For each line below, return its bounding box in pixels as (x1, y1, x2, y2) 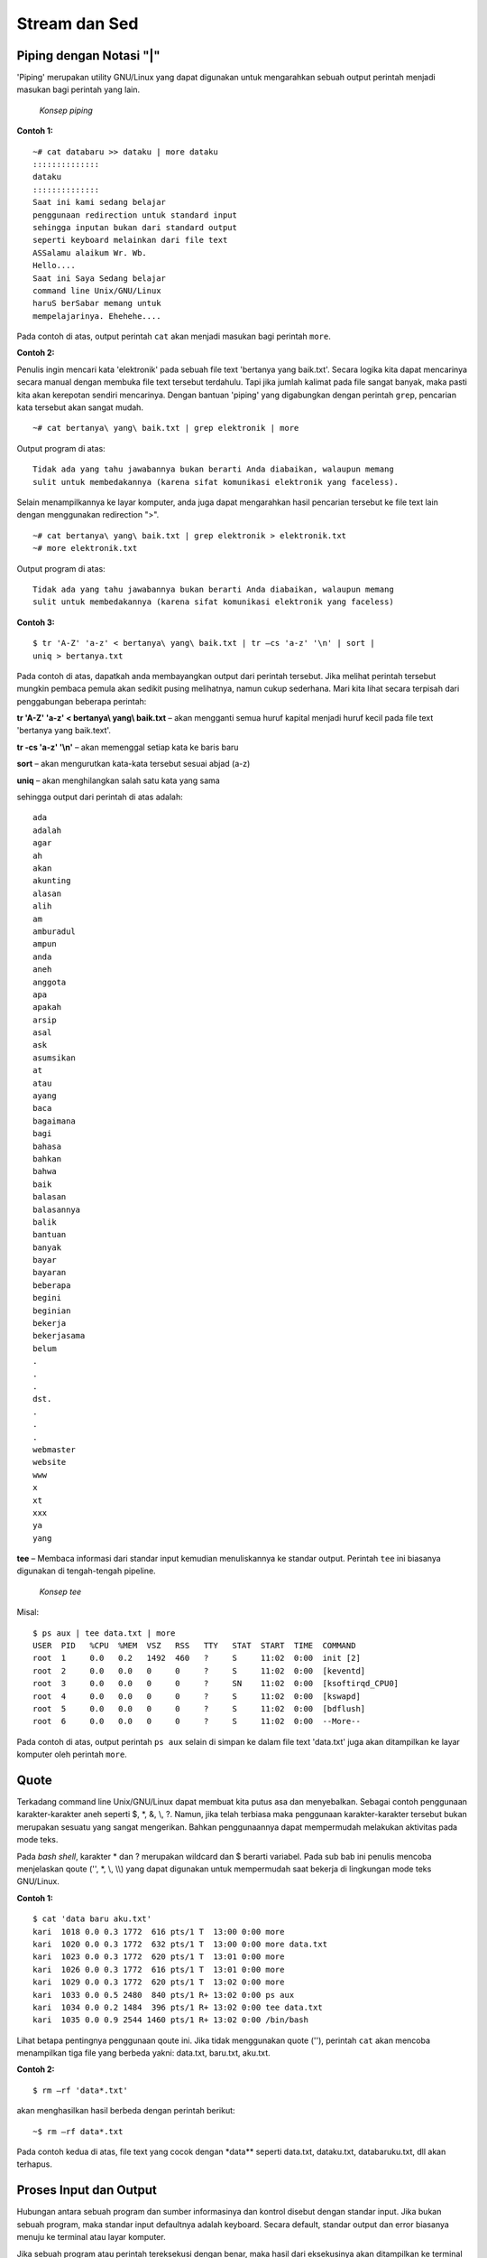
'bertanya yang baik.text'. (16, 725, 112, 736)
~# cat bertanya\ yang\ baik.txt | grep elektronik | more (32, 423, 299, 434)
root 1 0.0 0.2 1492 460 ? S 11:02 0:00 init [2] (32, 1653, 361, 1664)
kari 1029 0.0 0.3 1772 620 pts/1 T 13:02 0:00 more (32, 1977, 285, 1987)
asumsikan (32, 1052, 76, 1063)
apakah (32, 1003, 62, 1012)
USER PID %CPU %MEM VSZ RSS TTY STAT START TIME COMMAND (32, 1640, 356, 1651)
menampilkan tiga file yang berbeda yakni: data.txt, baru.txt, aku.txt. (16, 2048, 271, 2058)
